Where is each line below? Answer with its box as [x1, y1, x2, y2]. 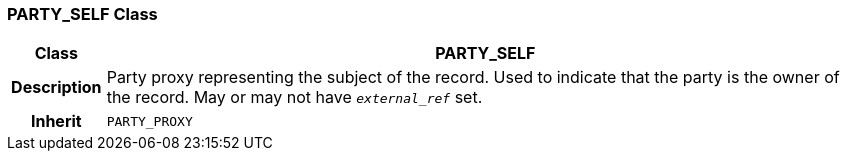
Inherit [30, 111, 82, 132]
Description [11, 77, 102, 98]
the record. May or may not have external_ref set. [106, 87, 483, 108]
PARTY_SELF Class [7, 4, 158, 24]
